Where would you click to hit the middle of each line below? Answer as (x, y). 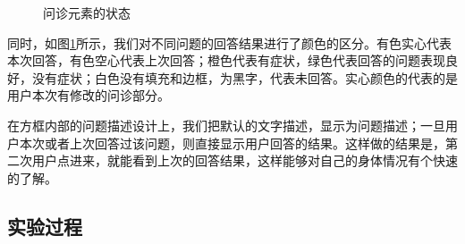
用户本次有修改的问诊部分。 (89, 95)
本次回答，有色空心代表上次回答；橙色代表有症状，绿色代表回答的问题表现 (226, 60)
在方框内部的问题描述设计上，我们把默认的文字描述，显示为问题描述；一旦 (226, 125)
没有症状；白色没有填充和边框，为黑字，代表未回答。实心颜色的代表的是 (245, 77)
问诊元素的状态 (87, 13)
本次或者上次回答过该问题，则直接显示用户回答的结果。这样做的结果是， (232, 143)
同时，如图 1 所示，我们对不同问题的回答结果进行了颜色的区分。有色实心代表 (229, 42)
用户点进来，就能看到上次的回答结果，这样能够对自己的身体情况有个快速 (245, 160)
